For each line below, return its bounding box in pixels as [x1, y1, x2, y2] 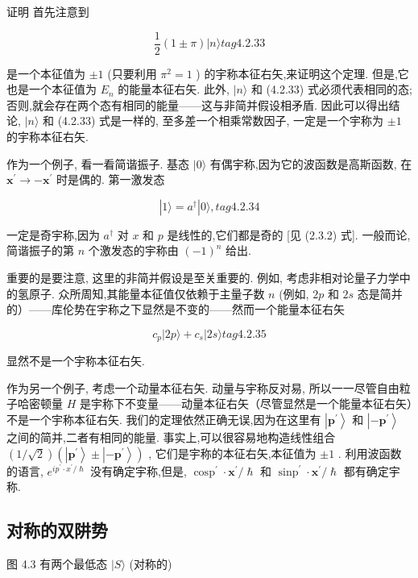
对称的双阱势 [6, 518, 108, 543]
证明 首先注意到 [6, 3, 89, 19]
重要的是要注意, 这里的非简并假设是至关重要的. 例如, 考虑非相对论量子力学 [6, 269, 399, 285]
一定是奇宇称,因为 [6, 226, 100, 243]
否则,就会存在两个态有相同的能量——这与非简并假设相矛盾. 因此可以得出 [6, 96, 389, 113]
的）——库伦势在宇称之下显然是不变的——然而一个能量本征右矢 [6, 301, 345, 318]
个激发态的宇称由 [88, 242, 179, 259]
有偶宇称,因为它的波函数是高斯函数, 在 [209, 155, 412, 172]
